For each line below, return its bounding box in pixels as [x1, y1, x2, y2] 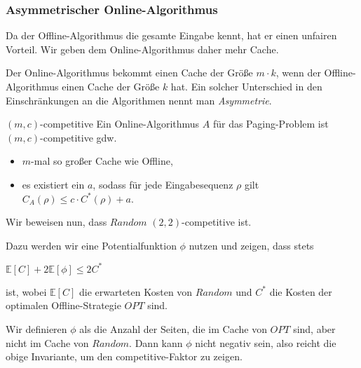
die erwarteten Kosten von [79, 284, 193, 299]
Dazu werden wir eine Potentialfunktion [6, 238, 177, 252]
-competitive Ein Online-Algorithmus [40, 116, 200, 131]
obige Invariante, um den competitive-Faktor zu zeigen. [6, 349, 243, 364]
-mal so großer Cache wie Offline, [31, 154, 173, 168]
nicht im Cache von [6, 335, 89, 350]
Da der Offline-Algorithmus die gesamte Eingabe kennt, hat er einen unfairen [6, 28, 337, 43]
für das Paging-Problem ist [212, 116, 329, 131]
